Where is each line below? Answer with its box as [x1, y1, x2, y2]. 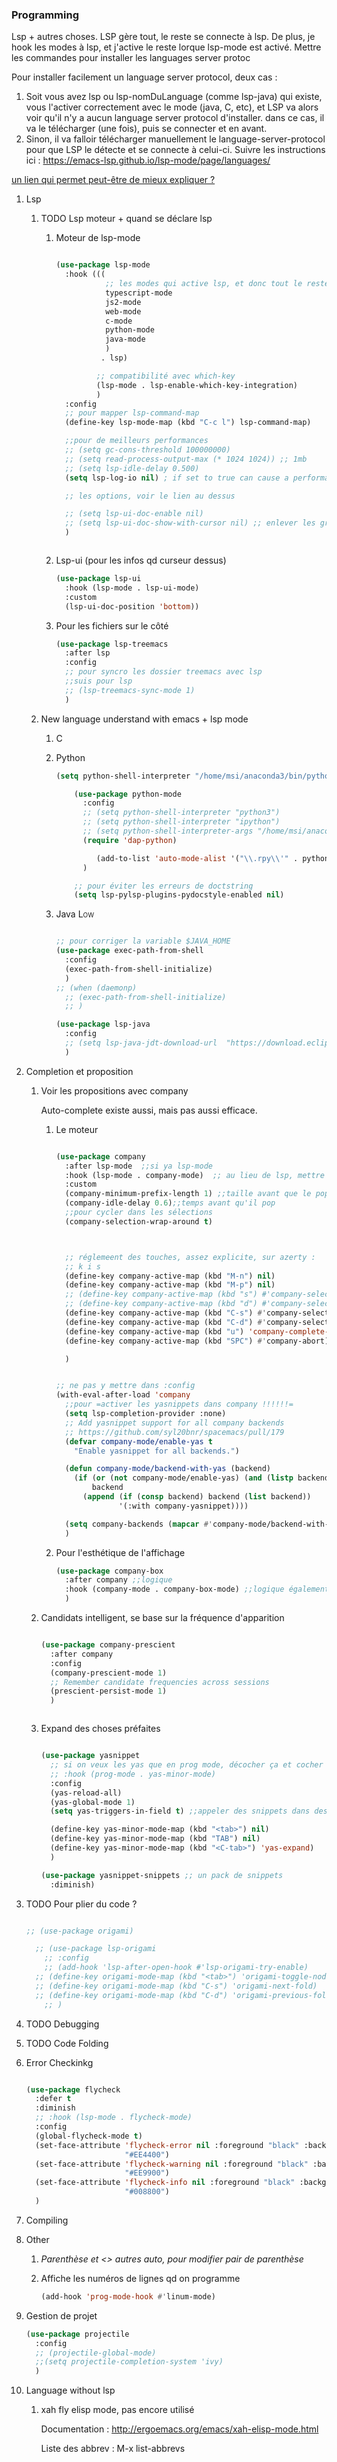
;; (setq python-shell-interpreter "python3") [82, 808, 281, 818]
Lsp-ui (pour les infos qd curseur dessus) [55, 554, 227, 567]
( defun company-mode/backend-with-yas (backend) [64, 1464, 272, 1474]
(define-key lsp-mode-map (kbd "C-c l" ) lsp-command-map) [64, 418, 312, 428]
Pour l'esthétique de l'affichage [55, 1546, 186, 1558]
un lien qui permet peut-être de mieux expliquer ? [11, 174, 216, 186]
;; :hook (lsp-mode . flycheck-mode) [35, 2113, 193, 2123]
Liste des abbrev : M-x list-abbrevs [40, 2443, 186, 2455]
